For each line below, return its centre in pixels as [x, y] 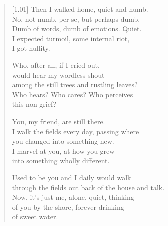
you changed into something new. [63, 141]
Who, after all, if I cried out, [56, 65]
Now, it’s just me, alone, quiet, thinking [73, 197]
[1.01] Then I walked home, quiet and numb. [80, 9]
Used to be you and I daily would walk [71, 177]
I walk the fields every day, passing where [75, 131]
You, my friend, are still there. [58, 121]
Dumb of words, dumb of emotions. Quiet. [77, 28]
